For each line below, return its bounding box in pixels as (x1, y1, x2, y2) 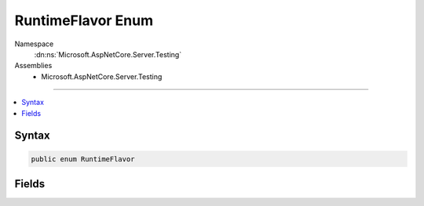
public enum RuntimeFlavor (31, 154, 135, 164)
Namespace (14, 39, 54, 49)
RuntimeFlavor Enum (14, 12, 154, 29)
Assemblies (14, 61, 53, 70)
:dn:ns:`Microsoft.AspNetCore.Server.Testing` (34, 49, 182, 59)
